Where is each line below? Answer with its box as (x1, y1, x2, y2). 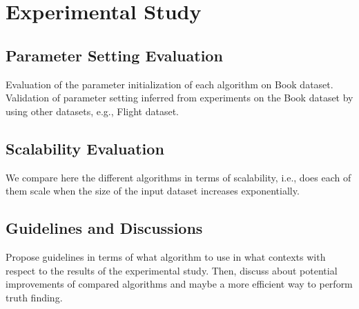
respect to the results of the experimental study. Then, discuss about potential (6, 263, 338, 277)
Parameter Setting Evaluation (6, 44, 223, 66)
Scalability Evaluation (6, 137, 164, 159)
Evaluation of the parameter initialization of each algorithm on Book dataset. (6, 77, 333, 91)
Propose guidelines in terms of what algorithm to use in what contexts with (6, 249, 326, 263)
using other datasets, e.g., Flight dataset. (6, 103, 179, 118)
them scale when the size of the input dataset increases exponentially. (6, 183, 300, 198)
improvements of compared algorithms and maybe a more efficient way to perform (6, 277, 353, 291)
